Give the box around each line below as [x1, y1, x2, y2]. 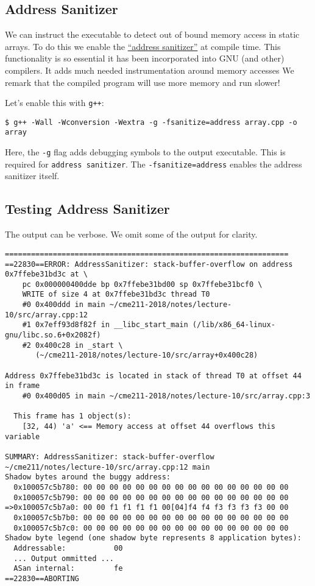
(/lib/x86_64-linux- [192, 320, 275, 330]
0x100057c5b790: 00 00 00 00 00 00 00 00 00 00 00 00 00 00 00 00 [13, 493, 289, 502]
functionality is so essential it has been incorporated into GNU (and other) [5, 52, 285, 65]
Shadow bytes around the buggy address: [5, 473, 171, 482]
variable [5, 432, 40, 441]
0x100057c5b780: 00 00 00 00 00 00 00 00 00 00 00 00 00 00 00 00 [13, 482, 289, 492]
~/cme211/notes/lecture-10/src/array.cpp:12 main [5, 462, 210, 471]
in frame [5, 381, 40, 390]
